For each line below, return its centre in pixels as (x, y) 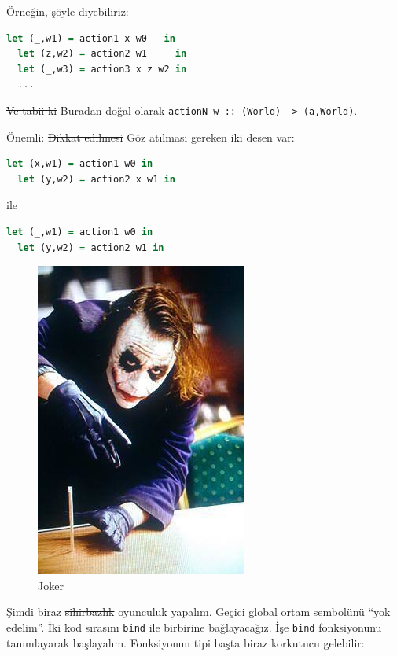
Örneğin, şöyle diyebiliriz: (68, 11)
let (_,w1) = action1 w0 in (80, 232)
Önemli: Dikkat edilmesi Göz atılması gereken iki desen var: (151, 136)
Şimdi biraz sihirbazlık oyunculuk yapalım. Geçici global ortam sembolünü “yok (198, 612)
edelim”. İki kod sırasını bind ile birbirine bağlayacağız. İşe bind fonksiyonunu (194, 627)
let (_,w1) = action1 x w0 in (91, 38)
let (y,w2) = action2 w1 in (91, 247)
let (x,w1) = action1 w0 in (80, 164)
